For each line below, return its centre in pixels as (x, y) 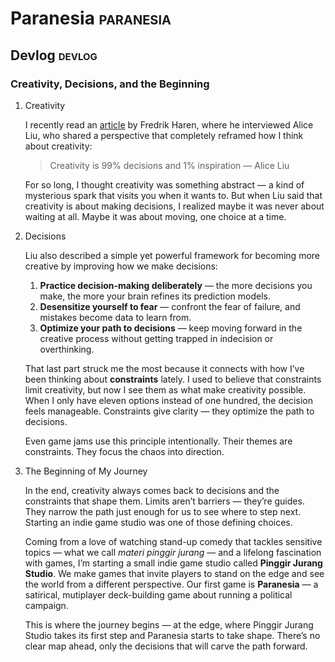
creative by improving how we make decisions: (121, 266)
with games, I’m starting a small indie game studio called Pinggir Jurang (173, 563)
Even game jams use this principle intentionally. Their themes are (158, 441)
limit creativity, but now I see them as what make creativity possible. (165, 389)
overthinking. (67, 349)
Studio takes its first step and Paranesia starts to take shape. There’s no (172, 635)
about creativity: (58, 146)
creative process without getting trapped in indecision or (156, 338)
